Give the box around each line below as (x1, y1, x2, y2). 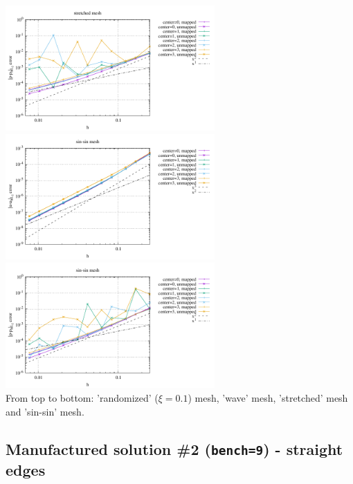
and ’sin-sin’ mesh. (6, 404, 84, 418)
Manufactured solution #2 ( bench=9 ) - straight (6, 438, 343, 459)
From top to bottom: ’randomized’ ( (6, 391, 159, 404)
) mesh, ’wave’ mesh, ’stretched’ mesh (188, 391, 348, 404)
